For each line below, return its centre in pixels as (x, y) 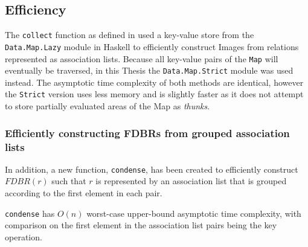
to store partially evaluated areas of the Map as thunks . (107, 106)
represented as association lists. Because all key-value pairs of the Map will (142, 58)
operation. (24, 236)
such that (69, 181)
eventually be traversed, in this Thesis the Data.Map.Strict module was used (149, 70)
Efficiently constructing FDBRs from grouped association (147, 133)
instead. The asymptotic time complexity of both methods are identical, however (154, 82)
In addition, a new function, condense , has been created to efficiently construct (152, 169)
